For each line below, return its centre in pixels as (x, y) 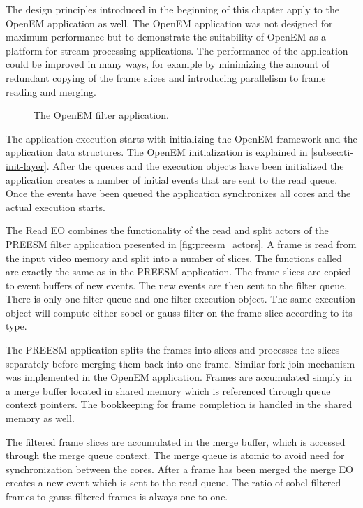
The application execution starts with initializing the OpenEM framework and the (181, 138)
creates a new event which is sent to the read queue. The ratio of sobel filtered (173, 482)
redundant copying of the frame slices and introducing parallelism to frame (166, 77)
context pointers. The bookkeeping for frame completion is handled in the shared (179, 404)
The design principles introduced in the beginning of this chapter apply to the (172, 9)
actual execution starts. (55, 206)
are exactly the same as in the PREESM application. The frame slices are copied (179, 271)
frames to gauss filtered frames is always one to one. (117, 496)
